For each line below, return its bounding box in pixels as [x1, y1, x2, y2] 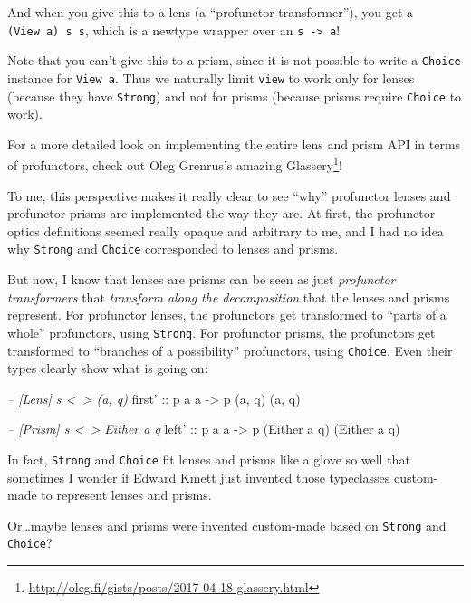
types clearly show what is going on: [7, 359, 208, 378]
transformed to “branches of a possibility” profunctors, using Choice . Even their [7, 340, 453, 359]
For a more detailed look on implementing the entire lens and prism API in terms [7, 134, 461, 153]
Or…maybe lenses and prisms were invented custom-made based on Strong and [7, 515, 447, 534]
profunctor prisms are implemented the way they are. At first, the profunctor [7, 204, 436, 223]
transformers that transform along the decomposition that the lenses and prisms [7, 287, 450, 306]
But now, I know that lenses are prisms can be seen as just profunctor [7, 270, 396, 289]
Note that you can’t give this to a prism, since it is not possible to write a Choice [7, 51, 461, 70]
